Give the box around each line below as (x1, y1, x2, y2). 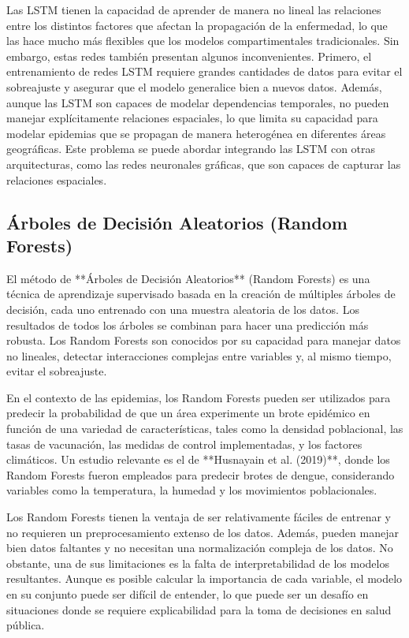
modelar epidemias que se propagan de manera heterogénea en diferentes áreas (6, 125, 386, 141)
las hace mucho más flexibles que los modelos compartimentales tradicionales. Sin (6, 32, 400, 49)
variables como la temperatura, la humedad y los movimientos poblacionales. (6, 482, 377, 498)
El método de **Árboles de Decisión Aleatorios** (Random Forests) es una (6, 270, 370, 286)
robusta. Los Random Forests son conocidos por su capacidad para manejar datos (6, 332, 401, 349)
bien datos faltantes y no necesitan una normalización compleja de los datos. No (6, 539, 393, 556)
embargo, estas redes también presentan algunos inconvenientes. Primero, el (6, 47, 372, 64)
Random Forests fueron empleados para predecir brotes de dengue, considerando (6, 466, 395, 483)
